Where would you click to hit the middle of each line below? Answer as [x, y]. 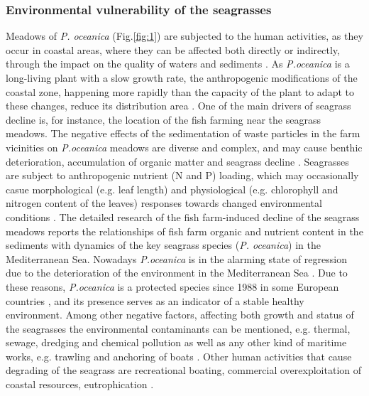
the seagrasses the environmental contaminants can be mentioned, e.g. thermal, [178, 328]
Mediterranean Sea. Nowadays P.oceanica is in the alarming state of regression [176, 258]
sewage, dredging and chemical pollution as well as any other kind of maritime [176, 342]
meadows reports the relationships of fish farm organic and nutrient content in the [184, 231]
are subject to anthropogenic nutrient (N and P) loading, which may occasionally [182, 175]
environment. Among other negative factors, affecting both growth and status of [180, 315]
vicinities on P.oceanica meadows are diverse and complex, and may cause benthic [184, 147]
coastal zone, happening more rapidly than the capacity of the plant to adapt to [180, 91]
